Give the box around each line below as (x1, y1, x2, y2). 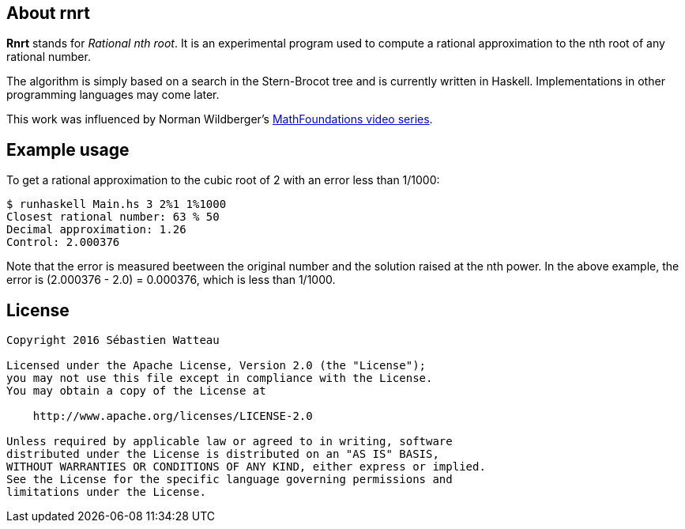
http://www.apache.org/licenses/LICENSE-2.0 (32, 410, 313, 423)
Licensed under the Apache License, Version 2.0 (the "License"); (6, 359, 427, 372)
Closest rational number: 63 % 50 (6, 210, 220, 224)
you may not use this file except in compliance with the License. (6, 372, 433, 385)
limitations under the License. (6, 486, 206, 499)
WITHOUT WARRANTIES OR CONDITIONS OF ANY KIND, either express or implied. (6, 460, 486, 474)
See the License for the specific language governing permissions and (6, 473, 453, 486)
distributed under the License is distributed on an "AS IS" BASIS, (6, 448, 439, 461)
